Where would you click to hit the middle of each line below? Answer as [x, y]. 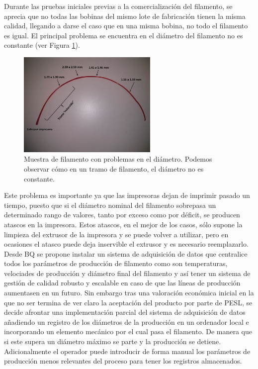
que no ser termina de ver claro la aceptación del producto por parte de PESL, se [128, 302]
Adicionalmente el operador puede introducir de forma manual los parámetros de [127, 351]
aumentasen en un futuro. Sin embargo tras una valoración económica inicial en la [129, 293]
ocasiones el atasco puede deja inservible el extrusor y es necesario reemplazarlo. [126, 244]
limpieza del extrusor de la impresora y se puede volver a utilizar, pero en [116, 234]
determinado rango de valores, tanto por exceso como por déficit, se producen [122, 215]
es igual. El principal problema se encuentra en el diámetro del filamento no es [124, 35]
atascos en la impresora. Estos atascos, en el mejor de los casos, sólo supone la [123, 224]
